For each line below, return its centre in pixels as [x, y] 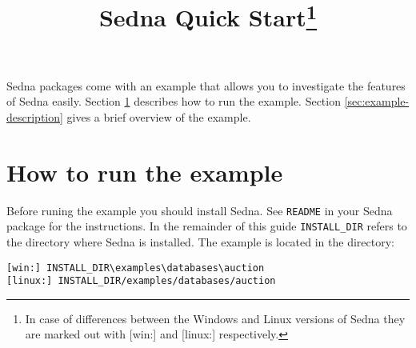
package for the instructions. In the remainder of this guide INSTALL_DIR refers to [207, 226]
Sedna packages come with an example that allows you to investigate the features [206, 85]
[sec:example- [377, 101]
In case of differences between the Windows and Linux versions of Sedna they [215, 318]
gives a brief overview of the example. [159, 116]
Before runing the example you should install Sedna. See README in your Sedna [200, 210]
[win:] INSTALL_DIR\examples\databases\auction [136, 268]
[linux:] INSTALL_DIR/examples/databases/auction [141, 281]
